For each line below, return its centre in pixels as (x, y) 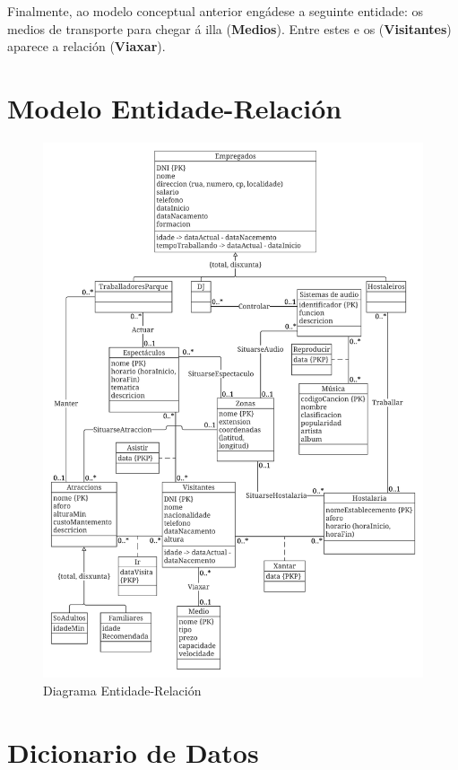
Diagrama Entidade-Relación (122, 690)
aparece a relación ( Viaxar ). (86, 46)
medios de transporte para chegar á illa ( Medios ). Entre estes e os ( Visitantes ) (229, 28)
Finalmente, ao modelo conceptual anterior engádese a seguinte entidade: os (216, 11)
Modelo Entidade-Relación (175, 107)
